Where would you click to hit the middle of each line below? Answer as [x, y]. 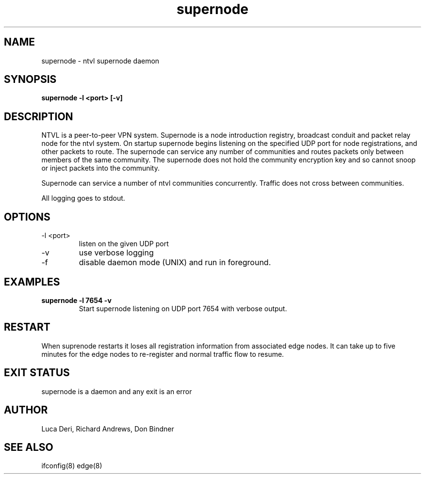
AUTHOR [26, 410]
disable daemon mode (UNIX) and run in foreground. [175, 263]
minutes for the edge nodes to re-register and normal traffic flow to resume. [163, 354]
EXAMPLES [32, 282]
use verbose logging [116, 253]
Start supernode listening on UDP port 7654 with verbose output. [183, 308]
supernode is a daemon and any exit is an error [117, 391]
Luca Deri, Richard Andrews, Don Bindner [108, 429]
